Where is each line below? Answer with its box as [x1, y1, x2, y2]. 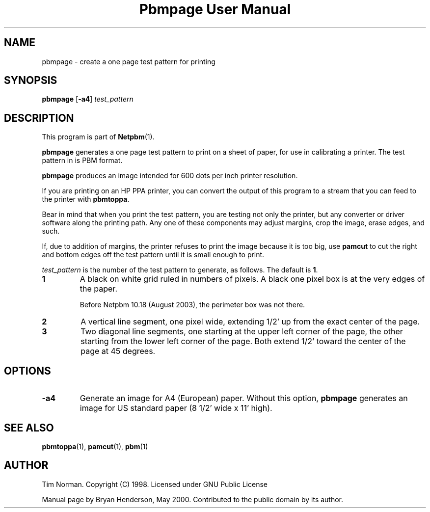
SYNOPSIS [4, 74, 57, 87]
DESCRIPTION [4, 111, 74, 124]
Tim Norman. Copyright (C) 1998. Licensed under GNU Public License [42, 480, 268, 488]
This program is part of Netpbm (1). [42, 133, 155, 141]
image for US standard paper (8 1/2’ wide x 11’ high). [80, 403, 272, 413]
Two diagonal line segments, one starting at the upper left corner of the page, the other [81, 326, 403, 337]
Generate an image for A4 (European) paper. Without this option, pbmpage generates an [80, 393, 408, 404]
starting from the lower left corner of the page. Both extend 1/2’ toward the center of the [81, 336, 406, 347]
